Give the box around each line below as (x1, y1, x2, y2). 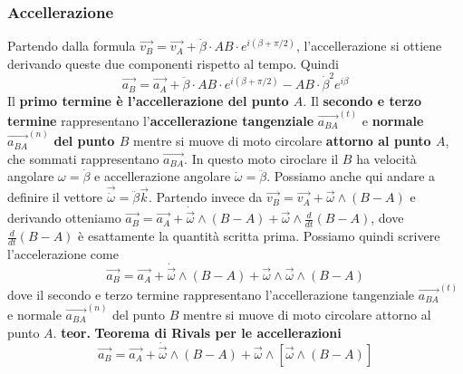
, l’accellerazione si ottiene (295, 36, 442, 55)
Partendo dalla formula (7, 36, 136, 55)
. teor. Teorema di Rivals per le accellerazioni (53, 322, 342, 341)
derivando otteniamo (7, 208, 121, 227)
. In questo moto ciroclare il (184, 149, 339, 168)
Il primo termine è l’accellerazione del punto (7, 91, 289, 110)
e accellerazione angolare (94, 167, 231, 186)
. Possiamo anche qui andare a (266, 167, 436, 186)
